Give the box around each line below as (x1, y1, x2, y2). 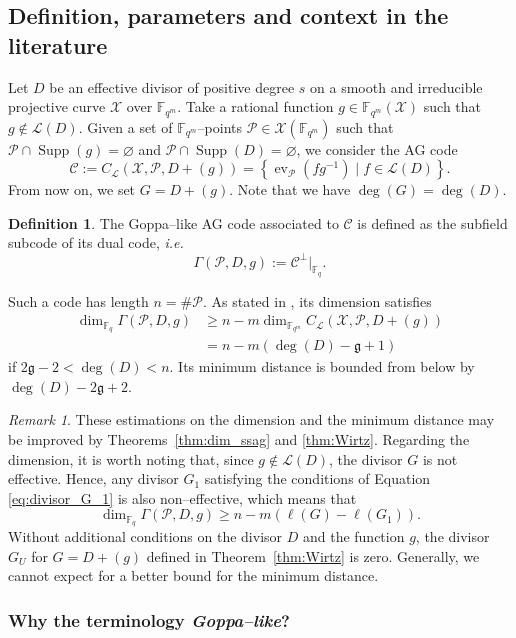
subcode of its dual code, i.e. (8, 232, 184, 253)
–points (197, 116, 243, 137)
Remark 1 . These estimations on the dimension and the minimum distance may (8, 409, 495, 430)
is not (422, 448, 458, 469)
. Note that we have (229, 179, 351, 200)
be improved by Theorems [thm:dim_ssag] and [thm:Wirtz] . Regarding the (8, 429, 470, 450)
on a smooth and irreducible (310, 76, 483, 97)
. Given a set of (78, 116, 173, 137)
